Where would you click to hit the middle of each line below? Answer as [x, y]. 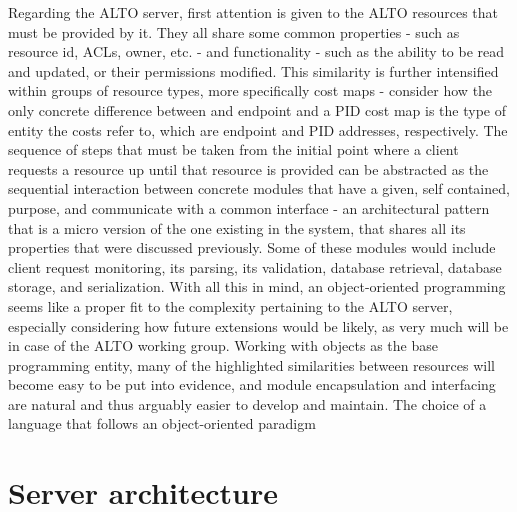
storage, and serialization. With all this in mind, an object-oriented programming [257, 286]
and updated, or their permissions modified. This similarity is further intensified [253, 70]
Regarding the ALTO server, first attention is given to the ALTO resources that [253, 12]
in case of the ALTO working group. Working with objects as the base [223, 345]
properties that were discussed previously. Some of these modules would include [252, 247]
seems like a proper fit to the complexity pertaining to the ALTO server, [230, 305]
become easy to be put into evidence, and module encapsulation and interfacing [252, 384]
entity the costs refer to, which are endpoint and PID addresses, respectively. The [258, 129]
